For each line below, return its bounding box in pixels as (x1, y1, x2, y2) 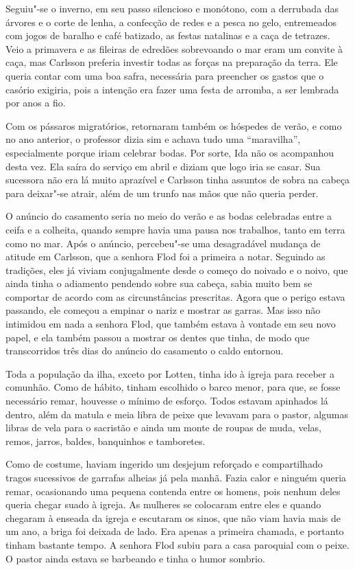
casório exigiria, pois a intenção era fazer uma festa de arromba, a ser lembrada (5, 82, 339, 96)
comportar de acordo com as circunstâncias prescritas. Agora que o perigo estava (5, 289, 345, 304)
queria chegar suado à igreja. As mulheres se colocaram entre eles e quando (5, 497, 321, 512)
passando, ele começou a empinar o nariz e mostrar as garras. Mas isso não (5, 303, 321, 317)
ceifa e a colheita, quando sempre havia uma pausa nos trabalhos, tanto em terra (5, 222, 345, 236)
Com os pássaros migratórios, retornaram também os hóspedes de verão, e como (5, 118, 342, 133)
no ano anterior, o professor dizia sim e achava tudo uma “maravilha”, (5, 132, 301, 146)
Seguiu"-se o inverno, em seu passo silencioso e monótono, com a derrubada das (5, 1, 339, 15)
